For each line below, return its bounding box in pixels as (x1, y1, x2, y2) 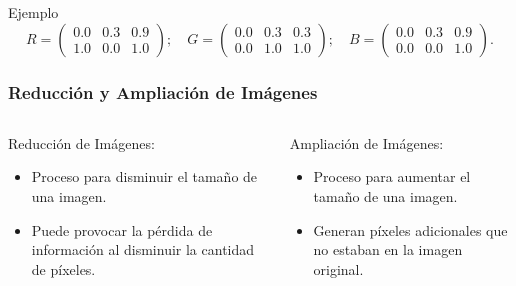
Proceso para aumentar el (313, 166, 471, 187)
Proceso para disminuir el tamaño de (31, 166, 258, 187)
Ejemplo (8, 2, 59, 22)
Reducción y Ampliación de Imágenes (8, 79, 318, 104)
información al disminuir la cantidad (31, 239, 255, 260)
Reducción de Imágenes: (8, 132, 155, 153)
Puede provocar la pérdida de (31, 219, 213, 240)
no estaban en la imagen (313, 239, 463, 260)
